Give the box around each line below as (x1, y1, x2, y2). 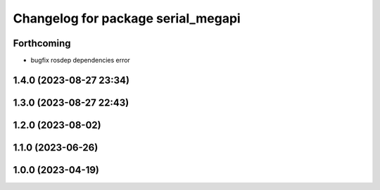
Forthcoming (13, 37, 71, 49)
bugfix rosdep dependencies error (30, 56, 130, 65)
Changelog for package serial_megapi (13, 11, 241, 26)
